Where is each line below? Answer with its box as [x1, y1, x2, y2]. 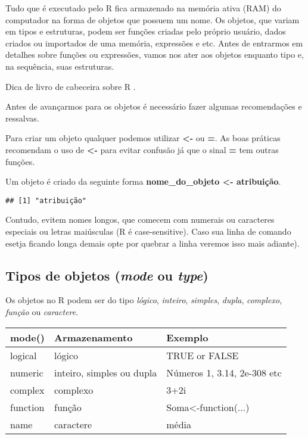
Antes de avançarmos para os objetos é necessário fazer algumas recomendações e [5, 100, 302, 113]
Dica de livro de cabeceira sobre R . [5, 80, 136, 92]
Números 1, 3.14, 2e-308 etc [166, 365, 282, 379]
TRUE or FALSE [166, 348, 239, 362]
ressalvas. [5, 111, 39, 124]
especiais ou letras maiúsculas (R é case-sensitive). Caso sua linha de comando [5, 225, 291, 237]
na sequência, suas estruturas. [5, 60, 114, 72]
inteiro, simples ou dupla [54, 365, 157, 379]
